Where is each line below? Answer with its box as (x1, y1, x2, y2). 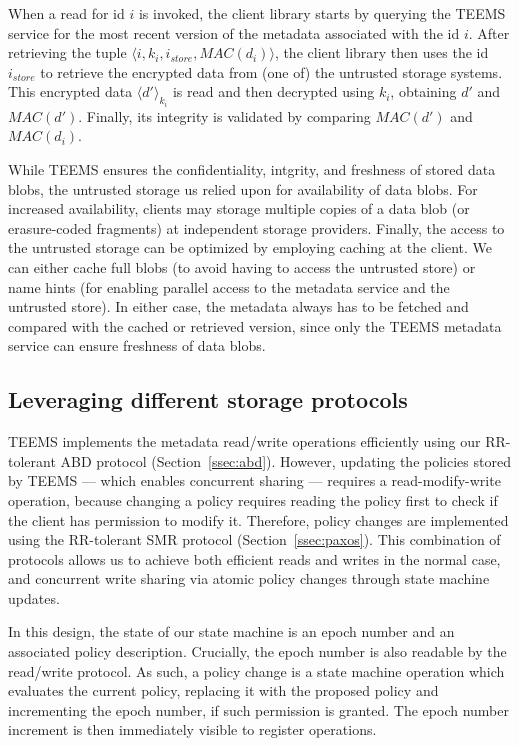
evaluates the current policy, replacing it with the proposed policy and (8, 680, 439, 701)
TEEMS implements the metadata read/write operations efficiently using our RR (8, 431, 506, 452)
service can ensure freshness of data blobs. (8, 335, 266, 356)
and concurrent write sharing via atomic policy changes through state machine (8, 568, 490, 589)
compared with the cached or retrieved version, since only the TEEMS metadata (8, 315, 502, 336)
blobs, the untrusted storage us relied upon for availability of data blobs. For (8, 178, 478, 199)
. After (468, 22, 510, 43)
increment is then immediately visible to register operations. (8, 719, 377, 740)
